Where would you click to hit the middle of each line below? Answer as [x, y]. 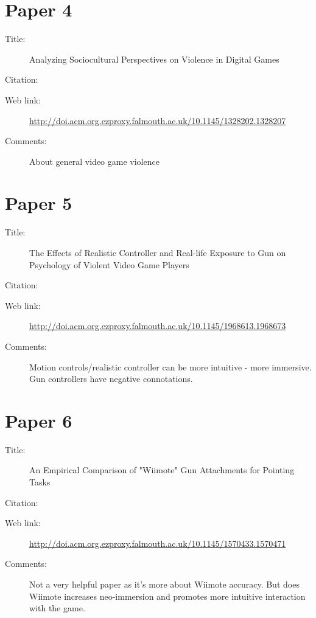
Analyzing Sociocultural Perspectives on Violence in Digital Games [154, 59]
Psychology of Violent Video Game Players [109, 264]
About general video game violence [94, 161]
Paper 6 [39, 420]
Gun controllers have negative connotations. [111, 379]
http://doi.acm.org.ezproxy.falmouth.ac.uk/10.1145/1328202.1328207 [158, 120]
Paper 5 [39, 203]
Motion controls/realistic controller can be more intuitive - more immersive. [170, 366]
